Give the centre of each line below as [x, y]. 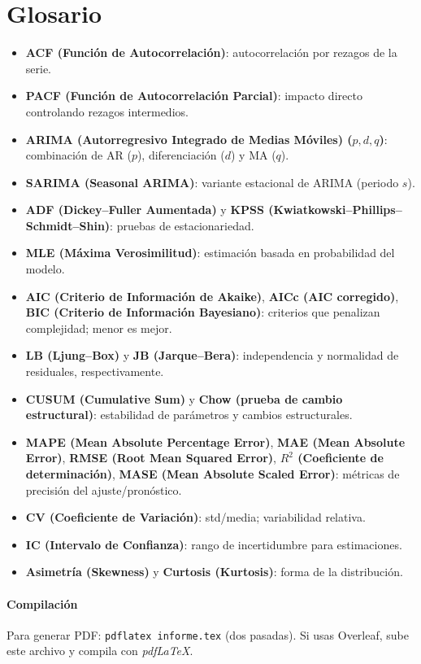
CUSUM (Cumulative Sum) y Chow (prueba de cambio [184, 398]
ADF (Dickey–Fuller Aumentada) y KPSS [145, 210]
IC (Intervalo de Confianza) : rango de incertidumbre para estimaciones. [214, 544]
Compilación [42, 603]
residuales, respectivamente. [95, 371]
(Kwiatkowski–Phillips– [335, 210]
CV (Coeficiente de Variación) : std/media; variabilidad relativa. [195, 517]
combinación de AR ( [78, 155]
